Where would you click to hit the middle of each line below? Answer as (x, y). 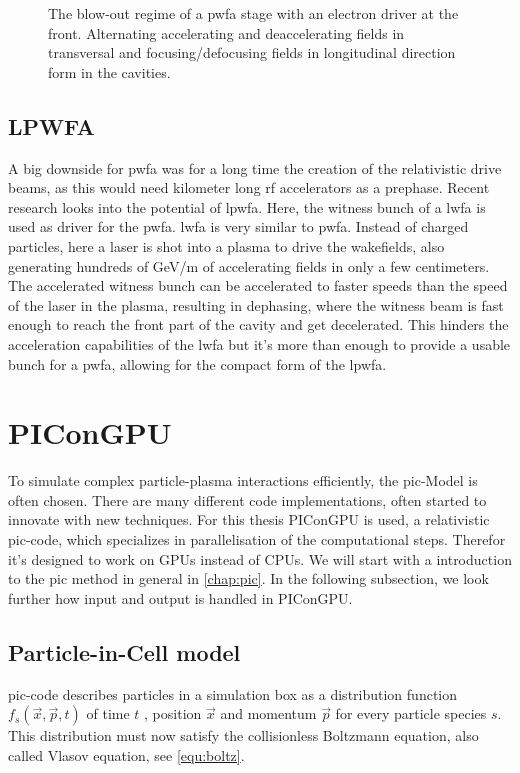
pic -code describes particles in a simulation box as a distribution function (233, 693)
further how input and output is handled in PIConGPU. (180, 597)
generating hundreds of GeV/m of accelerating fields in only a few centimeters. (249, 265)
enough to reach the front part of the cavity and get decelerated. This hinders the (258, 324)
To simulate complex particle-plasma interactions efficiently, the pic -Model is (243, 480)
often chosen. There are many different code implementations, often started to (247, 499)
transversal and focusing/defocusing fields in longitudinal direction (252, 52)
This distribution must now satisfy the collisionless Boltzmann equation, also (243, 735)
